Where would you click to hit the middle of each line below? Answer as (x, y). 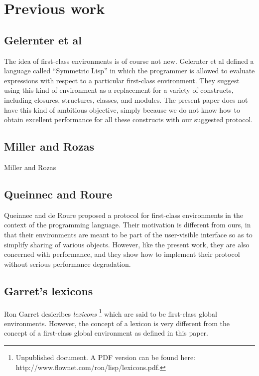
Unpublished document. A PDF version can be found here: (105, 357)
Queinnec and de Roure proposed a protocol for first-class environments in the (124, 215)
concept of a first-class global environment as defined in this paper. (106, 333)
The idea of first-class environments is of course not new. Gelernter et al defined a (129, 61)
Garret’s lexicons (49, 290)
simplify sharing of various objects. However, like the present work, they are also (127, 244)
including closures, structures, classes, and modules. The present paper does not (126, 99)
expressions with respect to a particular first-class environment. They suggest (122, 80)
